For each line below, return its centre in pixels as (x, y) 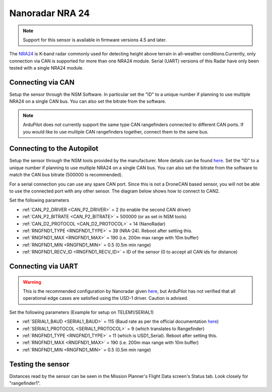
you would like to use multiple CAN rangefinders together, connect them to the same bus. (116, 132)
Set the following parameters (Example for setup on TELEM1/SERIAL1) (82, 312)
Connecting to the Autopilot (54, 149)
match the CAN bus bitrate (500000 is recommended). (66, 175)
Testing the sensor (40, 364)
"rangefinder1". (25, 383)
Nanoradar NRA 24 (50, 13)
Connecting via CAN (42, 82)
